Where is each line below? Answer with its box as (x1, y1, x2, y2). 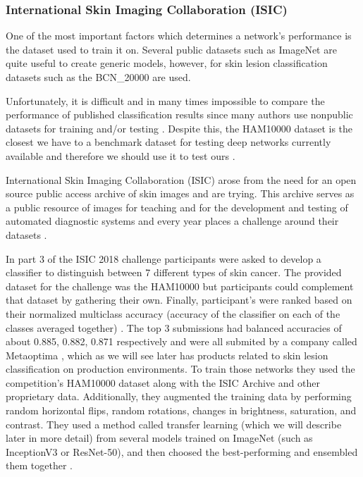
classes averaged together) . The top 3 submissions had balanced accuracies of (6, 320, 342, 335)
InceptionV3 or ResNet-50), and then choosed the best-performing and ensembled (6, 444, 358, 459)
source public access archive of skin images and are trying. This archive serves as (6, 186, 355, 201)
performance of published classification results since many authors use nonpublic (6, 107, 353, 122)
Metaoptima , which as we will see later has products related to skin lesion (6, 347, 328, 362)
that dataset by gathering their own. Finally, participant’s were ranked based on (6, 292, 352, 307)
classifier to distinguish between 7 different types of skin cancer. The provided (6, 265, 342, 280)
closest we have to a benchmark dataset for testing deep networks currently (6, 135, 331, 149)
